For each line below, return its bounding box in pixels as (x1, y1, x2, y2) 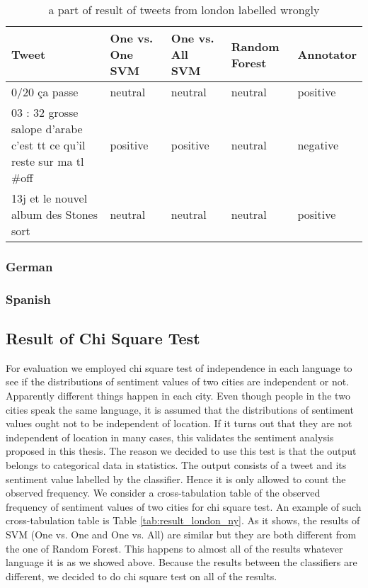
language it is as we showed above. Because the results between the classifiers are (6, 555, 357, 570)
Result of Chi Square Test (6, 327, 200, 349)
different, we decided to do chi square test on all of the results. (6, 568, 277, 583)
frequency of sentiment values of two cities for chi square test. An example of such (6, 499, 362, 514)
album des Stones (11, 206, 98, 222)
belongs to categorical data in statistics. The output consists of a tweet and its (6, 458, 347, 473)
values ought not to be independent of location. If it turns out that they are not (6, 416, 352, 431)
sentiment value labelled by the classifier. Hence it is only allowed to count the (6, 471, 346, 486)
